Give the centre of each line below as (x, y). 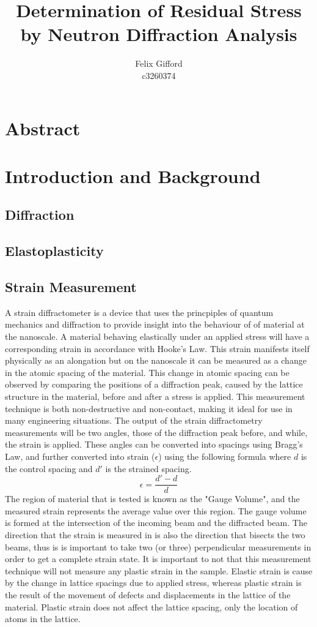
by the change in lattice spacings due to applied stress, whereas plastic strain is (153, 583)
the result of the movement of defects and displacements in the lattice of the (148, 594)
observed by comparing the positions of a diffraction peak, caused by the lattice (154, 384)
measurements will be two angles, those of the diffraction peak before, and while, (156, 432)
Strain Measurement (71, 287)
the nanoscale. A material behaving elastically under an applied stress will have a (157, 336)
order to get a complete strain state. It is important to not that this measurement (158, 559)
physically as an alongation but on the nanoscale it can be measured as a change (156, 360)
